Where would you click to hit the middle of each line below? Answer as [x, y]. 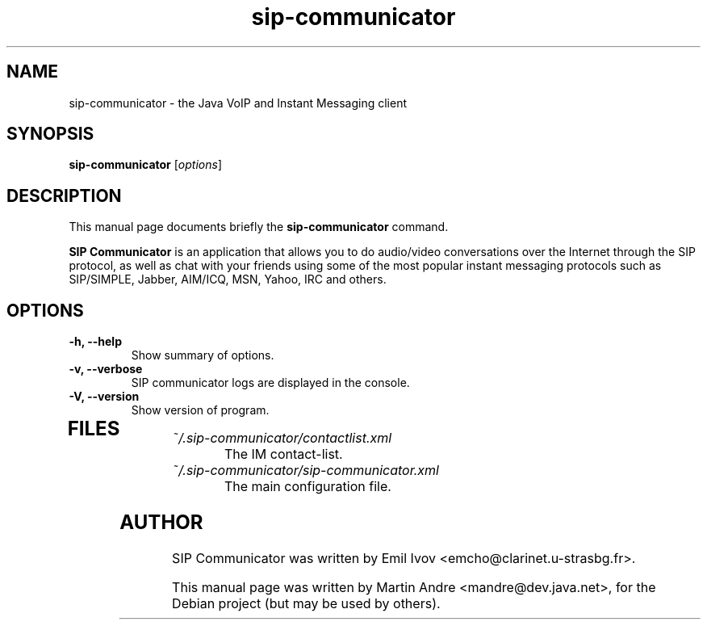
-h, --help [95, 342]
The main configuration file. [307, 487]
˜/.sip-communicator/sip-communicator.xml [305, 471]
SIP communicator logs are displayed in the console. [270, 383]
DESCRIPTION [64, 195]
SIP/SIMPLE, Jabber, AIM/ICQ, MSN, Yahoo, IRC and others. [228, 279]
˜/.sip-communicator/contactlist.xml [282, 438]
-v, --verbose [106, 369]
